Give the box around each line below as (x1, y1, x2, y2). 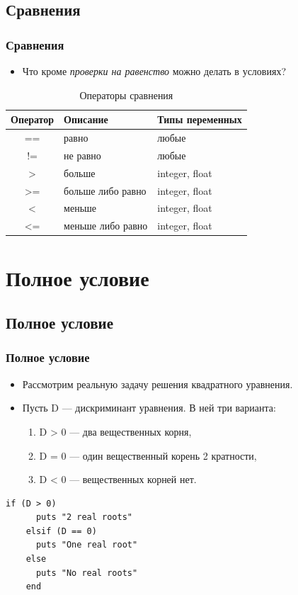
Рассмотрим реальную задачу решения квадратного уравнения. (22, 376, 293, 391)
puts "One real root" (35, 540, 138, 550)
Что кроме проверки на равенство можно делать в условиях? (22, 64, 286, 78)
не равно (64, 147, 101, 162)
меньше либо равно (64, 218, 148, 233)
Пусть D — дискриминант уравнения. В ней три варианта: (22, 400, 276, 415)
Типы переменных (157, 112, 242, 127)
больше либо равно (64, 183, 147, 198)
